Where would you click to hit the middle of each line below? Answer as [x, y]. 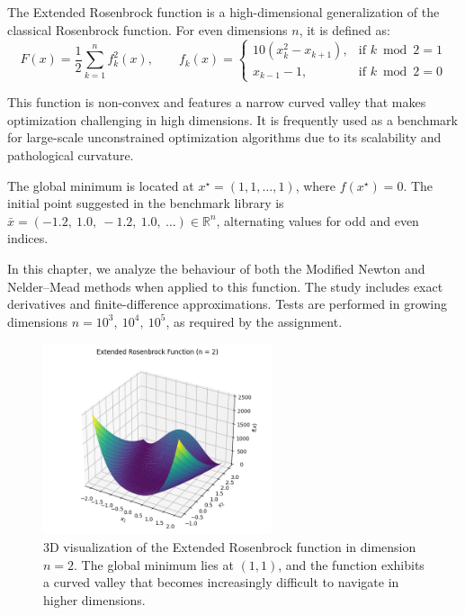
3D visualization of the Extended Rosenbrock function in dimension [230, 546]
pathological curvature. [71, 155]
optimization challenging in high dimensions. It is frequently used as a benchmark [232, 119]
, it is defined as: [344, 29]
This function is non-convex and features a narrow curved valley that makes [217, 102]
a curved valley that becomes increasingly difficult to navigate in [221, 582]
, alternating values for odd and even [317, 220]
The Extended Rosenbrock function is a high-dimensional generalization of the [224, 12]
